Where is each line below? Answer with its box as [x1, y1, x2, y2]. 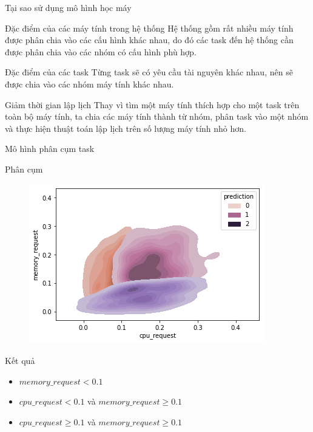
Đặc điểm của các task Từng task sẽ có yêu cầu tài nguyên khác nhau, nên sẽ [5, 66, 293, 78]
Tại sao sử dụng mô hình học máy [5, 1, 132, 13]
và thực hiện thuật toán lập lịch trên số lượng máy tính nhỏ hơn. [5, 122, 246, 134]
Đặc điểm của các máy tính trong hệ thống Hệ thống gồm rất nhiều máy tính [5, 21, 294, 34]
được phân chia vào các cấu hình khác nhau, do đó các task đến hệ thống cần [5, 33, 294, 46]
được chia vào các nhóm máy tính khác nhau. [5, 77, 174, 90]
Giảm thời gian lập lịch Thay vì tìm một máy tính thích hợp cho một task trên [5, 98, 300, 111]
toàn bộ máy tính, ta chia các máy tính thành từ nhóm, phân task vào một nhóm [5, 110, 309, 123]
